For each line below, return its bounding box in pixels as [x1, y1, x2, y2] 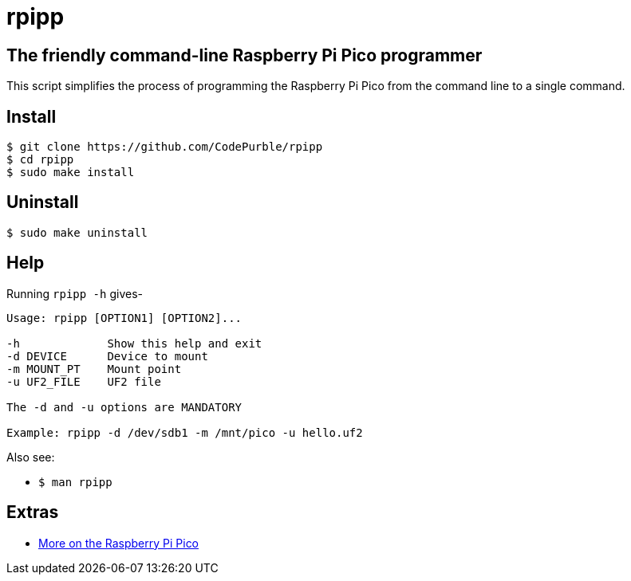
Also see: [6, 449, 55, 464]
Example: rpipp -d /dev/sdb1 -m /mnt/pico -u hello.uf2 [6, 426, 363, 439]
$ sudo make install [6, 166, 135, 179]
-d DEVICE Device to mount [6, 349, 208, 363]
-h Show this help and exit [6, 336, 262, 350]
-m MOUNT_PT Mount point [6, 362, 182, 375]
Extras [6, 502, 59, 523]
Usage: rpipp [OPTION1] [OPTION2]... [6, 311, 243, 324]
